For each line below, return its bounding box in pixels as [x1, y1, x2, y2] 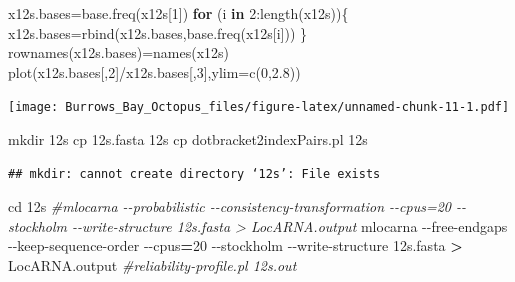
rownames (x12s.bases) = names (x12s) [8, 42, 230, 63]
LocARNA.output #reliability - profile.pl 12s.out [8, 255, 297, 275]
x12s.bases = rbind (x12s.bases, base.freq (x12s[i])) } [8, 22, 308, 43]
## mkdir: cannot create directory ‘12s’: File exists [8, 166, 381, 181]
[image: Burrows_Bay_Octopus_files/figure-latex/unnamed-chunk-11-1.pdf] [8, 100, 510, 115]
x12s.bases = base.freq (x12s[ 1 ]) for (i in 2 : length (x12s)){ [8, 3, 349, 23]
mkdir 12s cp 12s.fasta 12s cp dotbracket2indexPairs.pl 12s [8, 129, 368, 150]
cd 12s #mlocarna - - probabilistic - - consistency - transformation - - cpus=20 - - [8, 196, 467, 217]
